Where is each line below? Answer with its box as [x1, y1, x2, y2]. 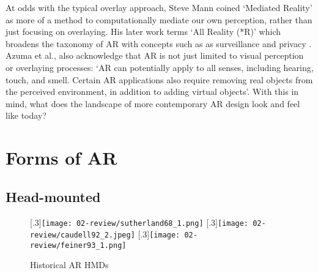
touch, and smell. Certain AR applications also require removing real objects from [6, 73, 313, 86]
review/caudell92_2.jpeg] [30, 231, 135, 240]
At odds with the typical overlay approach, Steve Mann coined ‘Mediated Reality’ [6, 1, 312, 13]
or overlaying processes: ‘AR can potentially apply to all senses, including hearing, [6, 61, 314, 73]
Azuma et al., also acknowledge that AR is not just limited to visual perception [6, 49, 304, 62]
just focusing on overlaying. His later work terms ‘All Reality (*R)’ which [6, 25, 281, 38]
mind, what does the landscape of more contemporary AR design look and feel [6, 97, 300, 110]
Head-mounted [6, 187, 101, 206]
